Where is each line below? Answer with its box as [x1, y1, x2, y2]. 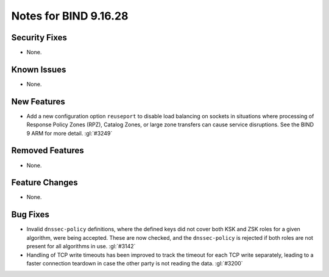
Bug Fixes [11, 209, 50, 220]
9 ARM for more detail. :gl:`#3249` [26, 129, 113, 137]
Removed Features [11, 145, 85, 156]
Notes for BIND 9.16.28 [11, 9, 129, 23]
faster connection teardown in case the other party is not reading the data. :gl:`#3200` [26, 259, 243, 267]
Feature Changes [11, 178, 79, 188]
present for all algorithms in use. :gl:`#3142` [26, 243, 136, 250]
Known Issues [11, 64, 66, 74]
